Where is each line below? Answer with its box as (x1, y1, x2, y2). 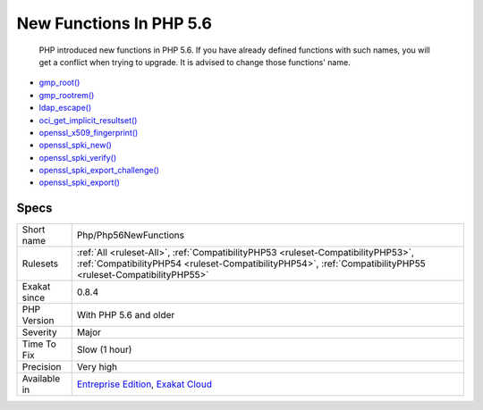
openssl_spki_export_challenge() (38, 165, 160, 176)
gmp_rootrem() (38, 89, 95, 100)
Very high (76, 361, 118, 373)
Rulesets (21, 257, 58, 270)
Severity (21, 326, 57, 339)
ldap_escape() (38, 103, 92, 113)
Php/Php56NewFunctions (76, 229, 185, 241)
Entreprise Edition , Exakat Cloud (76, 378, 212, 390)
